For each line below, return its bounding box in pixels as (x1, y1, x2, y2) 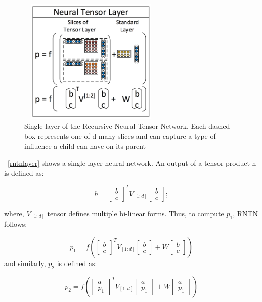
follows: (4, 219, 27, 230)
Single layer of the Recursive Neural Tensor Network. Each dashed (24, 121, 230, 131)
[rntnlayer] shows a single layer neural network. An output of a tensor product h (8, 158, 256, 168)
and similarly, (4, 257, 46, 268)
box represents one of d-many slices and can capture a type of (24, 130, 216, 141)
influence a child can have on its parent (24, 140, 146, 151)
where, (4, 208, 24, 218)
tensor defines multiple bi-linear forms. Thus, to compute (47, 208, 224, 218)
